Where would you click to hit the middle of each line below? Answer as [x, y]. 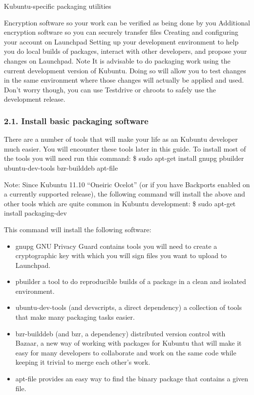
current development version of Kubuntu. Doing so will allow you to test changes [125, 70]
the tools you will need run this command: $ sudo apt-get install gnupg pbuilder [124, 158]
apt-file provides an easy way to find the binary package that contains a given [132, 379]
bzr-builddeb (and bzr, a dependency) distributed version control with [120, 333]
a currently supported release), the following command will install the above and [125, 194]
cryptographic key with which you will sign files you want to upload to [121, 255]
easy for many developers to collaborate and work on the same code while [126, 352]
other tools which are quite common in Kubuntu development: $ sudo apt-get [120, 203]
